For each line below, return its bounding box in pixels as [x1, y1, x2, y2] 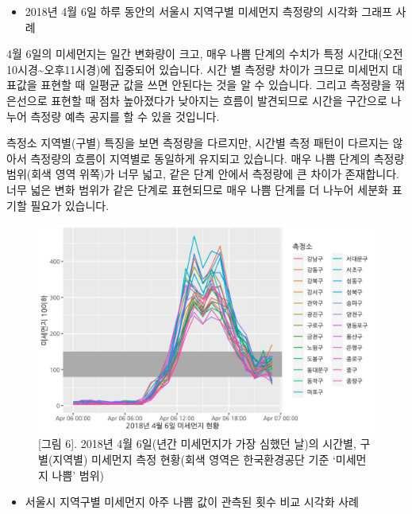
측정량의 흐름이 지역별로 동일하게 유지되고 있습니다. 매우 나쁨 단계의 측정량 [30, 150, 405, 166]
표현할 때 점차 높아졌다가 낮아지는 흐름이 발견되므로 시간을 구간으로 [51, 92, 387, 108]
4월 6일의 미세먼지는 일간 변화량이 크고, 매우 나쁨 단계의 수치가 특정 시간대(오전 [6, 45, 403, 62]
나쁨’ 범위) [52, 466, 105, 483]
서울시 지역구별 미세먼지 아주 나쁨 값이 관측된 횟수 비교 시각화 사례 [25, 493, 359, 510]
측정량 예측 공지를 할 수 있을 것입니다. [30, 107, 220, 124]
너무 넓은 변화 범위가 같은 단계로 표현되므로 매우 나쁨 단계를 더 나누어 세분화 [6, 181, 388, 197]
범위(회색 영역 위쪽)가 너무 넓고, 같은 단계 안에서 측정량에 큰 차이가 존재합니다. [6, 165, 399, 182]
